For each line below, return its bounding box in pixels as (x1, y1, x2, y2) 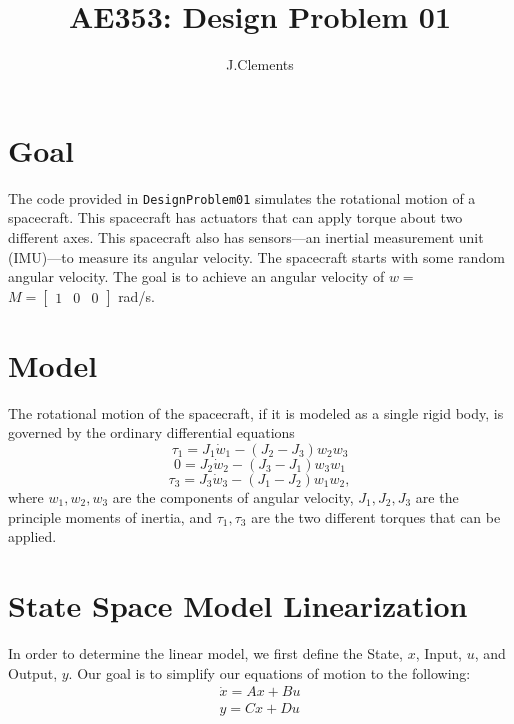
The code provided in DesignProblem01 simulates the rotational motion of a (8, 187, 476, 208)
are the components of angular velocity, (112, 487, 354, 507)
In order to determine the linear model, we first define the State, (8, 642, 403, 663)
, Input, (415, 642, 462, 663)
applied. (8, 526, 57, 547)
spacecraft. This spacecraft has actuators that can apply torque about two (8, 207, 463, 228)
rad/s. (118, 285, 155, 306)
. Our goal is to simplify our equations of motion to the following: (68, 662, 471, 683)
